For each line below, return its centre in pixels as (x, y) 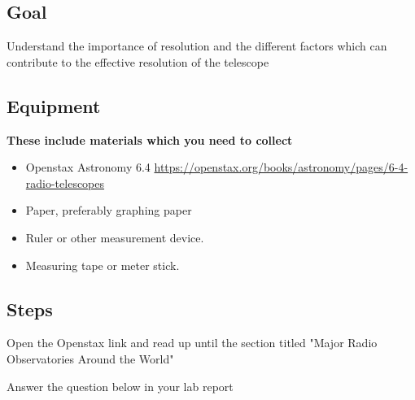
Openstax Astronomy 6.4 (88, 167)
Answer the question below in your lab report (120, 386)
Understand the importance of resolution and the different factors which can (197, 46)
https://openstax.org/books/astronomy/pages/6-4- (281, 167)
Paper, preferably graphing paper (109, 210)
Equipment (54, 105)
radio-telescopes (65, 183)
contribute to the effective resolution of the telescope (138, 61)
